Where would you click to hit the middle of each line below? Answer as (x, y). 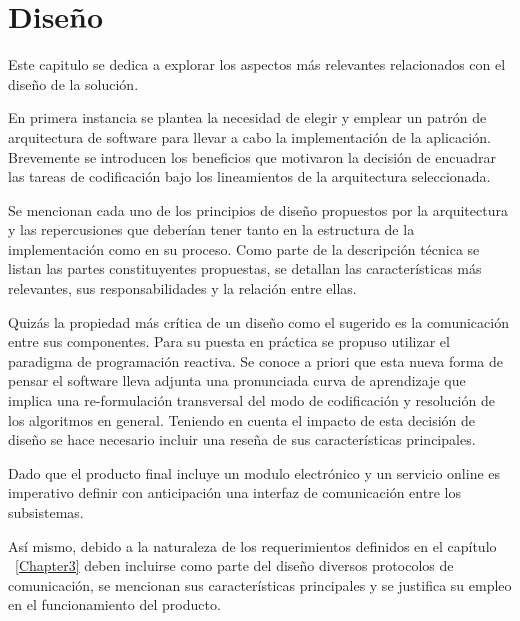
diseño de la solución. (73, 83)
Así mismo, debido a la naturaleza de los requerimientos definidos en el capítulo (252, 545)
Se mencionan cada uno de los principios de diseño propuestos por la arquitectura (258, 209)
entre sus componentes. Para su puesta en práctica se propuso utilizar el (229, 341)
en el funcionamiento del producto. (114, 604)
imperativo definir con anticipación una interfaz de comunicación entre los (234, 492)
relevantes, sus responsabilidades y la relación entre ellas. (182, 288)
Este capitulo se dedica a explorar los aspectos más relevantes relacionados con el (257, 64)
